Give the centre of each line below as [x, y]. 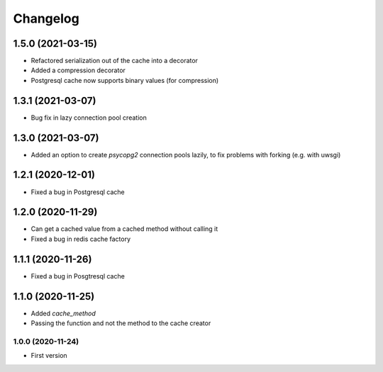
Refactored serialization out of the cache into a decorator [115, 61]
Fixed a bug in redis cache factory [81, 239]
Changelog [46, 18]
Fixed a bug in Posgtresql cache [78, 276]
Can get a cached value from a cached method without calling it [124, 229]
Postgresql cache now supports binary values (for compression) [125, 80]
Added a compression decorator [78, 70]
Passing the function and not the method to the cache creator [121, 323]
